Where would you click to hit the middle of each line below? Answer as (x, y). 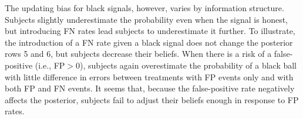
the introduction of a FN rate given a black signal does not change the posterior (149, 42)
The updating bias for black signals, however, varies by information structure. (144, 8)
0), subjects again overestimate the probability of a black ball (186, 65)
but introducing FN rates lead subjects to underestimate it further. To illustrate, (150, 31)
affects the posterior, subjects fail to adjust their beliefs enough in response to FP (152, 99)
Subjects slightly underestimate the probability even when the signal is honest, (147, 19)
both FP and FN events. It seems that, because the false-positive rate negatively (150, 88)
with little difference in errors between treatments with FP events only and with (149, 76)
